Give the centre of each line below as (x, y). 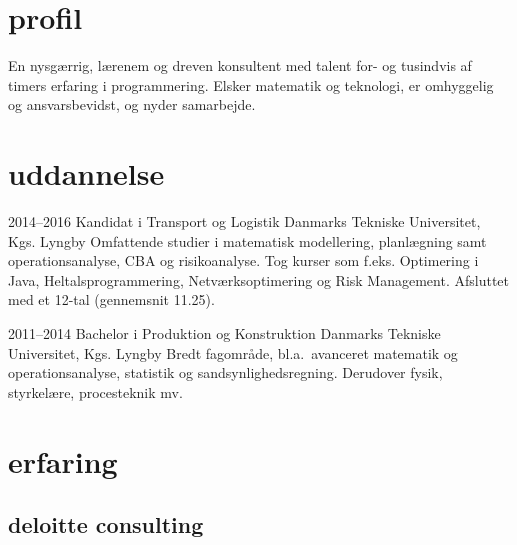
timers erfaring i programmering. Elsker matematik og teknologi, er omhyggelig (251, 84)
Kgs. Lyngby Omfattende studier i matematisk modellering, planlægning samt (247, 240)
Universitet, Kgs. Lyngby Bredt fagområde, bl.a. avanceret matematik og (233, 352)
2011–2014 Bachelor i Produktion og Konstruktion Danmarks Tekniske (224, 333)
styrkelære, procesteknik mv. (95, 391)
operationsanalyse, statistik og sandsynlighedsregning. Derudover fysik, (225, 372)
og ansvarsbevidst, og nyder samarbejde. (132, 104)
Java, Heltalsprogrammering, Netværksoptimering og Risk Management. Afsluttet (259, 279)
